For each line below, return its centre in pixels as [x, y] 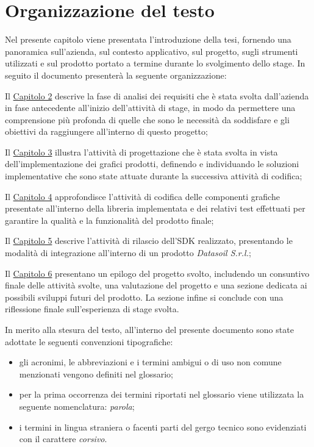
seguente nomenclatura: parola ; [77, 406]
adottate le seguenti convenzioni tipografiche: [89, 341]
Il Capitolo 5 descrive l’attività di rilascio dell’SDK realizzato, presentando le [149, 241]
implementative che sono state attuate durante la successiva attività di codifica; [154, 176]
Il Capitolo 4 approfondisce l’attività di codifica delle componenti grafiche [142, 196]
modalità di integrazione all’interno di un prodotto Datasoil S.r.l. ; [128, 253]
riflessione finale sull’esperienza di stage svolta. [92, 309]
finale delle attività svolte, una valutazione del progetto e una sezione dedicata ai [156, 285]
